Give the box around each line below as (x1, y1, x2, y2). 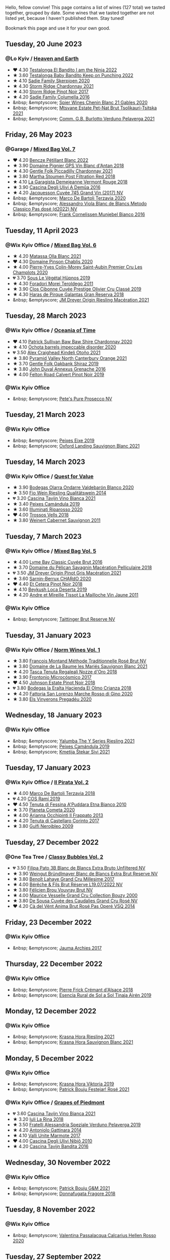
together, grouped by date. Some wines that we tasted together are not (5, 10, 154, 16)
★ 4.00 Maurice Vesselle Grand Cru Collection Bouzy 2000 (12, 893, 138, 899)
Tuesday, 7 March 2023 (5, 532, 82, 540)
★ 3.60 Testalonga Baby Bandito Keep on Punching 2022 (12, 72, 134, 78)
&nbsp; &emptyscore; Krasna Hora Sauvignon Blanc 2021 (12, 1039, 133, 1045)
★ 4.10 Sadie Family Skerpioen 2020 (12, 78, 90, 84)
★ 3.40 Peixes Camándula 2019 (12, 501, 80, 507)
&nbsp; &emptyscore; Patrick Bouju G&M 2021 (12, 1185, 110, 1191)
